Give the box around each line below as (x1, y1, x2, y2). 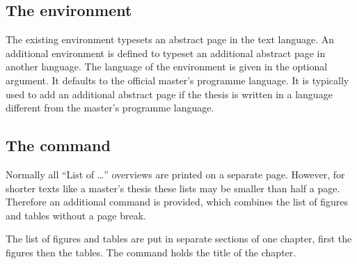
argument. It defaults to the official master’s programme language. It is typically (6, 72, 349, 87)
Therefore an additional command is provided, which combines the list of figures (6, 194, 349, 209)
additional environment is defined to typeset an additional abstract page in (6, 45, 326, 60)
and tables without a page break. (6, 208, 146, 222)
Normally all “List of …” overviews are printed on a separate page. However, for (6, 166, 345, 181)
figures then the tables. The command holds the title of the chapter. (6, 244, 296, 259)
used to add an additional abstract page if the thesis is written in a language (6, 86, 333, 101)
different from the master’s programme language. (6, 100, 214, 115)
